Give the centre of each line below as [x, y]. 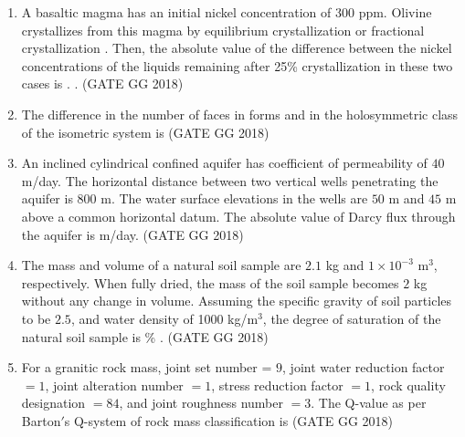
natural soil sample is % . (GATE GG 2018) [145, 336]
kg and [345, 265]
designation [53, 403]
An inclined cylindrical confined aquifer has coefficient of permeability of [224, 163]
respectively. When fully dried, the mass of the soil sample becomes [210, 282]
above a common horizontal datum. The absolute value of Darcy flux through [238, 216]
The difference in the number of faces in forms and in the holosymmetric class [240, 114]
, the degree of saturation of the [352, 318]
